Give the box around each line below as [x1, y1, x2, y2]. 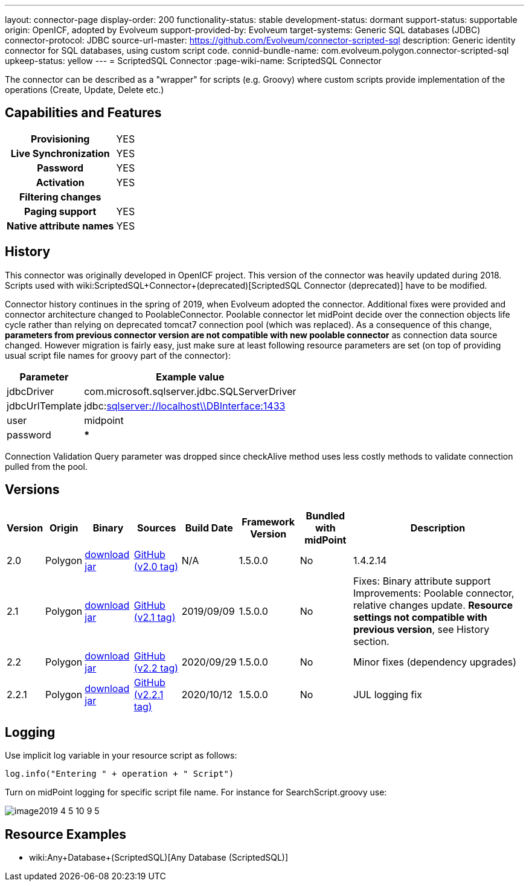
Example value [156, 370, 225, 383]
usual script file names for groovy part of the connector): [5, 350, 231, 361]
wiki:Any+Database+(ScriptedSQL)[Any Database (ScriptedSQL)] [29, 852, 289, 863]
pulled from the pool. [5, 461, 88, 472]
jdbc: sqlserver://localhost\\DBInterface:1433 [84, 399, 286, 412]
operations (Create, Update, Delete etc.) [5, 85, 164, 95]
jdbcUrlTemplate [7, 399, 82, 412]
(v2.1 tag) [133, 611, 176, 623]
